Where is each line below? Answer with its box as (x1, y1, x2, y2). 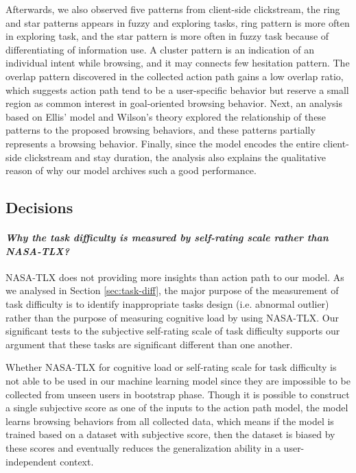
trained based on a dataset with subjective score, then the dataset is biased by (5, 427, 335, 441)
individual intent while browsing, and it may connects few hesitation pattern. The (5, 56, 350, 70)
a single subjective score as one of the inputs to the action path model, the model (5, 400, 348, 415)
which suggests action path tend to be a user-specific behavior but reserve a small (5, 82, 349, 97)
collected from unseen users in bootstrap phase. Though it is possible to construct (5, 387, 350, 401)
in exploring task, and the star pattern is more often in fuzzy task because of (5, 29, 329, 43)
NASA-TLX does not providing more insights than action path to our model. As (5, 269, 344, 284)
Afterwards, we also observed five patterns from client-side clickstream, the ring (5, 2, 340, 16)
